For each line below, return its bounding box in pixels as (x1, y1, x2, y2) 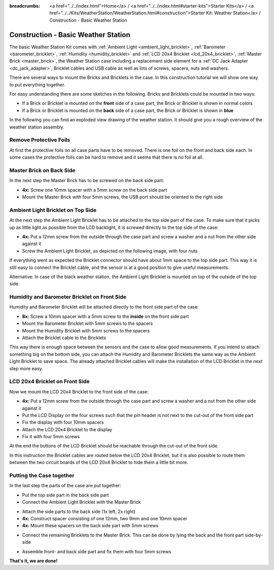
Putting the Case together (9, 472, 75, 479)
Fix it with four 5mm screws (22, 434, 80, 440)
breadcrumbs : (9, 3, 41, 9)
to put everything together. (9, 81, 65, 87)
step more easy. (9, 365, 43, 371)
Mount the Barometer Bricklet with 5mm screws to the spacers (22, 320, 153, 326)
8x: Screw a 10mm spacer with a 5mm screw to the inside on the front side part (22, 313, 189, 319)
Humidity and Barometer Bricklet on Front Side (9, 293, 126, 301)
